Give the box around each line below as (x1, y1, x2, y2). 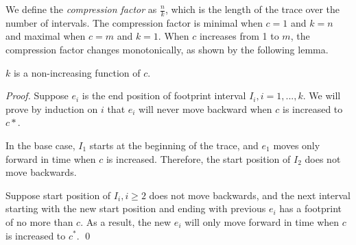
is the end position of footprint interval (82, 88, 246, 103)
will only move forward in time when (185, 214, 340, 229)
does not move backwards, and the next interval (149, 188, 351, 202)
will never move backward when (139, 101, 272, 116)
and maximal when (5, 29, 86, 43)
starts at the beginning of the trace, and (89, 138, 259, 152)
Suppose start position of (5, 188, 111, 202)
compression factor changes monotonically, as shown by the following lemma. (5, 42, 329, 57)
